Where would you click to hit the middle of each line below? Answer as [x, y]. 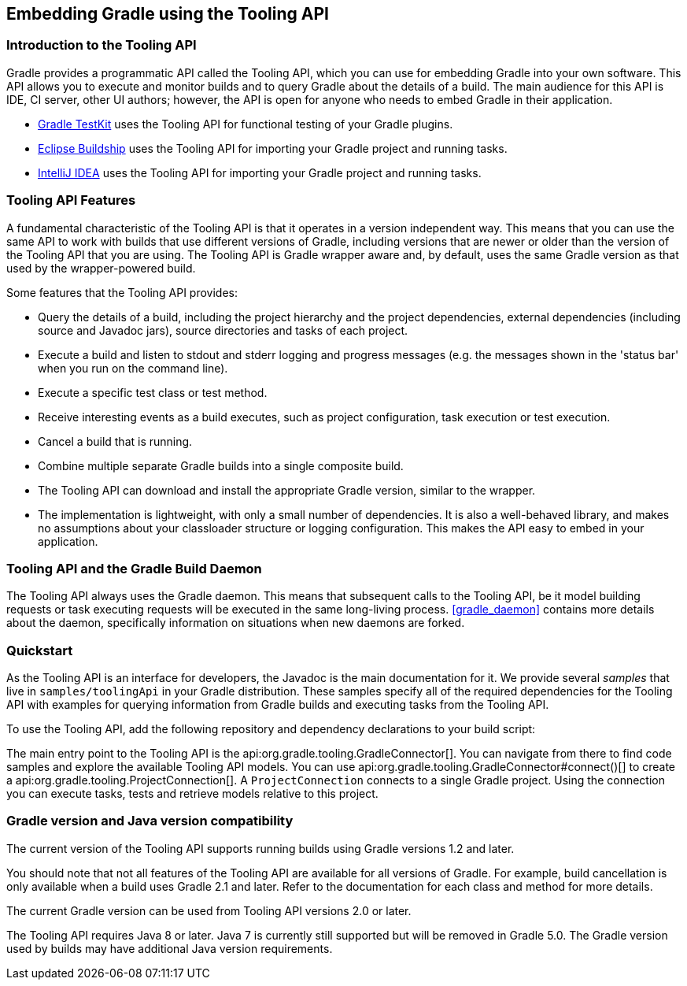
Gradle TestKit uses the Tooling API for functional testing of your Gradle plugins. [246, 124]
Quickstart [40, 650]
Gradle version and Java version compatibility [150, 821]
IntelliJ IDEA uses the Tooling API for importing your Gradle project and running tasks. [260, 172]
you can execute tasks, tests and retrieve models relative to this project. [192, 794]
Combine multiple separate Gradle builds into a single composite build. [221, 465]
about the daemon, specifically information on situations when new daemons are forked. [236, 623]
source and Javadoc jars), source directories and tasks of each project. [223, 330]
